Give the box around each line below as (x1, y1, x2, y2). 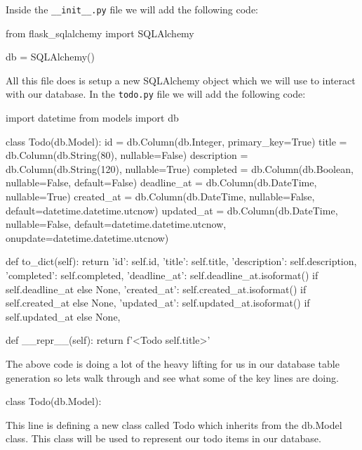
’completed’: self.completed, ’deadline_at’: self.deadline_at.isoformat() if (6, 268, 319, 283)
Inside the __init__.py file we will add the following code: (6, 2, 258, 16)
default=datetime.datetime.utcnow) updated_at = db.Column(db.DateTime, (6, 202, 338, 217)
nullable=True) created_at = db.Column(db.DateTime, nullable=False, (6, 189, 315, 204)
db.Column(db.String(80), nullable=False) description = (6, 148, 248, 162)
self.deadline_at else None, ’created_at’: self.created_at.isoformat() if (6, 281, 307, 296)
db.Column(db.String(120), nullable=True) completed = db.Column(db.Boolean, (6, 161, 354, 176)
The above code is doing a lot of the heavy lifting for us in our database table (6, 356, 340, 371)
